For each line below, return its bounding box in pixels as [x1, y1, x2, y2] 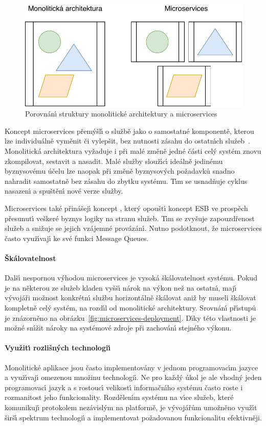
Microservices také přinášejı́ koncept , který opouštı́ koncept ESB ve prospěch [5, 203, 248, 213]
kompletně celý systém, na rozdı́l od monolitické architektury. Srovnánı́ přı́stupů [5, 302, 256, 313]
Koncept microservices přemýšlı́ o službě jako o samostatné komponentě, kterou [5, 125, 254, 136]
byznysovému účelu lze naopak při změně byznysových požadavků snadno [5, 165, 235, 176]
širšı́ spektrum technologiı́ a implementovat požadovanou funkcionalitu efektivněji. [5, 412, 262, 422]
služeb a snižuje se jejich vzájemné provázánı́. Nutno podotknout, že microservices [5, 223, 262, 233]
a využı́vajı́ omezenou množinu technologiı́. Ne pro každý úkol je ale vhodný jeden [5, 372, 262, 383]
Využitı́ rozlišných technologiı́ [5, 342, 110, 353]
